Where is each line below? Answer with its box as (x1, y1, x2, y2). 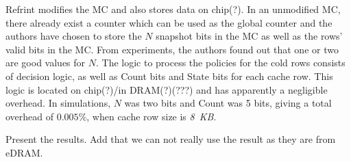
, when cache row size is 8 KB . (86, 109, 217, 123)
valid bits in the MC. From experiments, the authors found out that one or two (5, 42, 339, 56)
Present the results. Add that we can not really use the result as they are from (5, 132, 336, 146)
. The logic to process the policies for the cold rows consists (95, 55, 346, 70)
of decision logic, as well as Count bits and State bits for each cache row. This (5, 68, 333, 83)
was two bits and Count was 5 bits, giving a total (124, 96, 332, 110)
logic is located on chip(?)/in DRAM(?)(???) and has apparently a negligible (5, 82, 328, 96)
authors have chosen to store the (5, 29, 142, 43)
